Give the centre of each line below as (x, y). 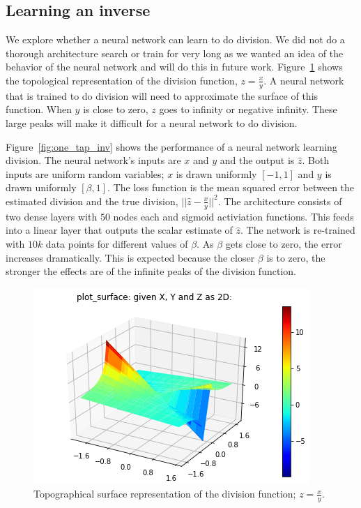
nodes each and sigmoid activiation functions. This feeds (233, 216)
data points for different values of (117, 243)
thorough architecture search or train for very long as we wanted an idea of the (175, 53)
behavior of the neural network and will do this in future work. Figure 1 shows (174, 67)
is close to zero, (116, 109)
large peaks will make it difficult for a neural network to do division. (152, 123)
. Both (316, 160)
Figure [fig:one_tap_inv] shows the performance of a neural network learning (171, 146)
